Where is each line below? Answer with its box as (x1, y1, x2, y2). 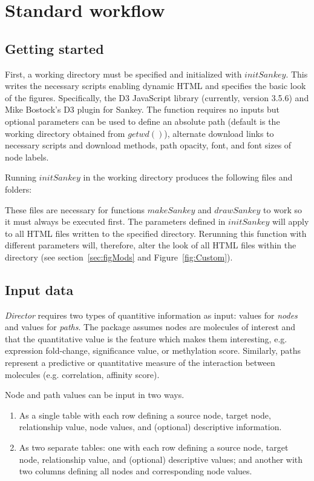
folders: (5, 182, 32, 195)
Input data (5, 280, 74, 299)
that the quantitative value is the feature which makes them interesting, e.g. (5, 332, 287, 345)
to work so (263, 203, 302, 216)
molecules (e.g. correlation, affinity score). (5, 368, 160, 380)
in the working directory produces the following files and (83, 171, 293, 184)
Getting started (5, 39, 104, 58)
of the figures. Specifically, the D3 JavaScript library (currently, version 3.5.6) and (5, 91, 309, 104)
